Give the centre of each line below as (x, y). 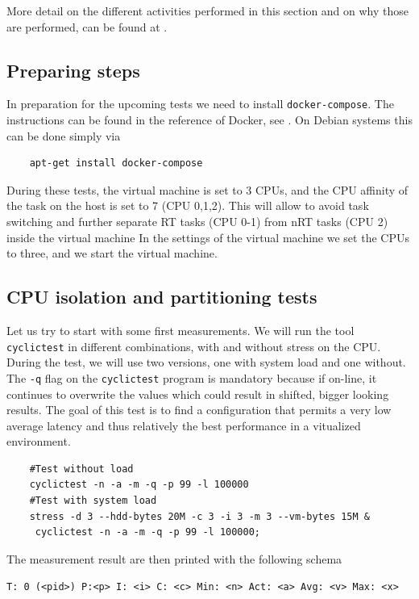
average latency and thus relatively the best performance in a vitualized (184, 425)
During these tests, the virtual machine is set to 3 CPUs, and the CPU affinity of (207, 189)
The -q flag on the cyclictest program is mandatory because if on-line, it (192, 377)
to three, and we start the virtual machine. (112, 253)
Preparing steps (73, 70)
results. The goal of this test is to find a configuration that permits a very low (199, 410)
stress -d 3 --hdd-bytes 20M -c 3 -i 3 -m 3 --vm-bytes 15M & (200, 516)
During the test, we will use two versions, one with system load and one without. (206, 362)
